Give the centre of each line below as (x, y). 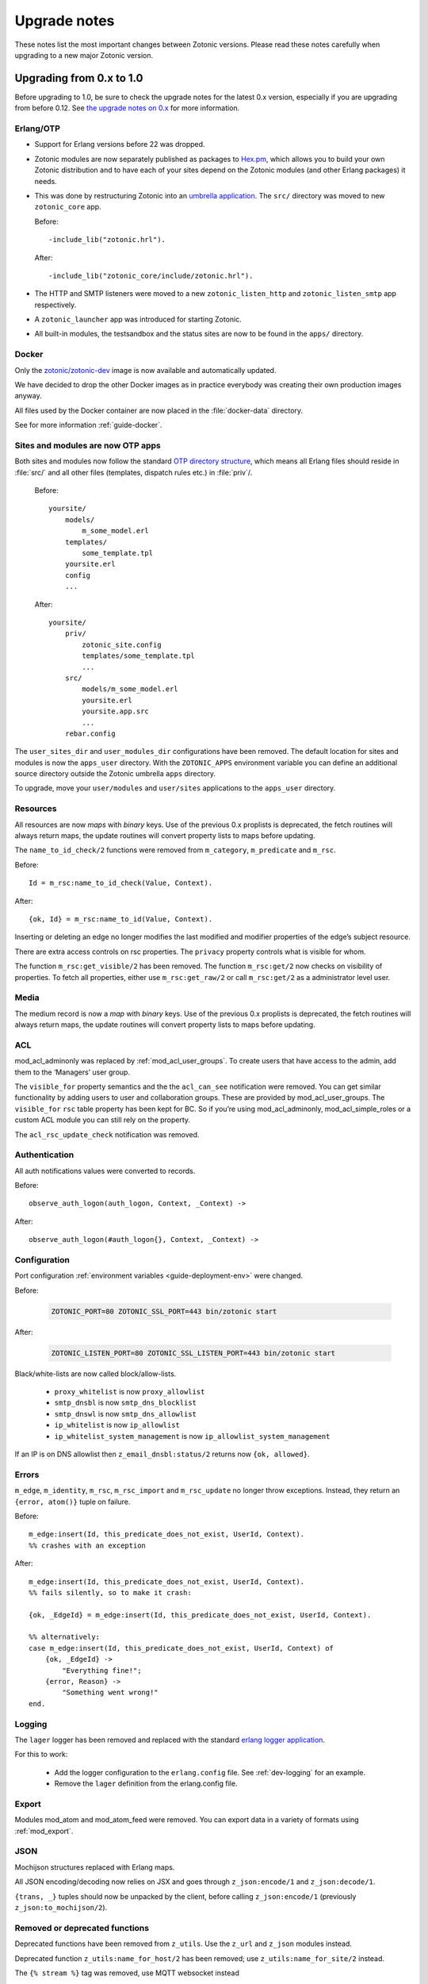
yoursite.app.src (116, 711)
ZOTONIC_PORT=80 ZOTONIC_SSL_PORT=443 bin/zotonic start (164, 1311)
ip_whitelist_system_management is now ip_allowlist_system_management (192, 1436)
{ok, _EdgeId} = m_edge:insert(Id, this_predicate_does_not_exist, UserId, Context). (200, 1615)
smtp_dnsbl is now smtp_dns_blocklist (126, 1403)
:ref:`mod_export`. (44, 1831)
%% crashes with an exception (88, 1545)
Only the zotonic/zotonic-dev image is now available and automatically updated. (145, 370)
